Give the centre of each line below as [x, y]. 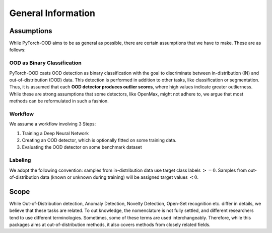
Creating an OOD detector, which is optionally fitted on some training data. [99, 140]
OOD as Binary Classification [45, 63]
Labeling [20, 160]
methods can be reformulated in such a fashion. [59, 101]
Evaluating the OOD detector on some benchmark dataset [82, 147]
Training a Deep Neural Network [55, 133]
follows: [17, 50]
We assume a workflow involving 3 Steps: [53, 124]
